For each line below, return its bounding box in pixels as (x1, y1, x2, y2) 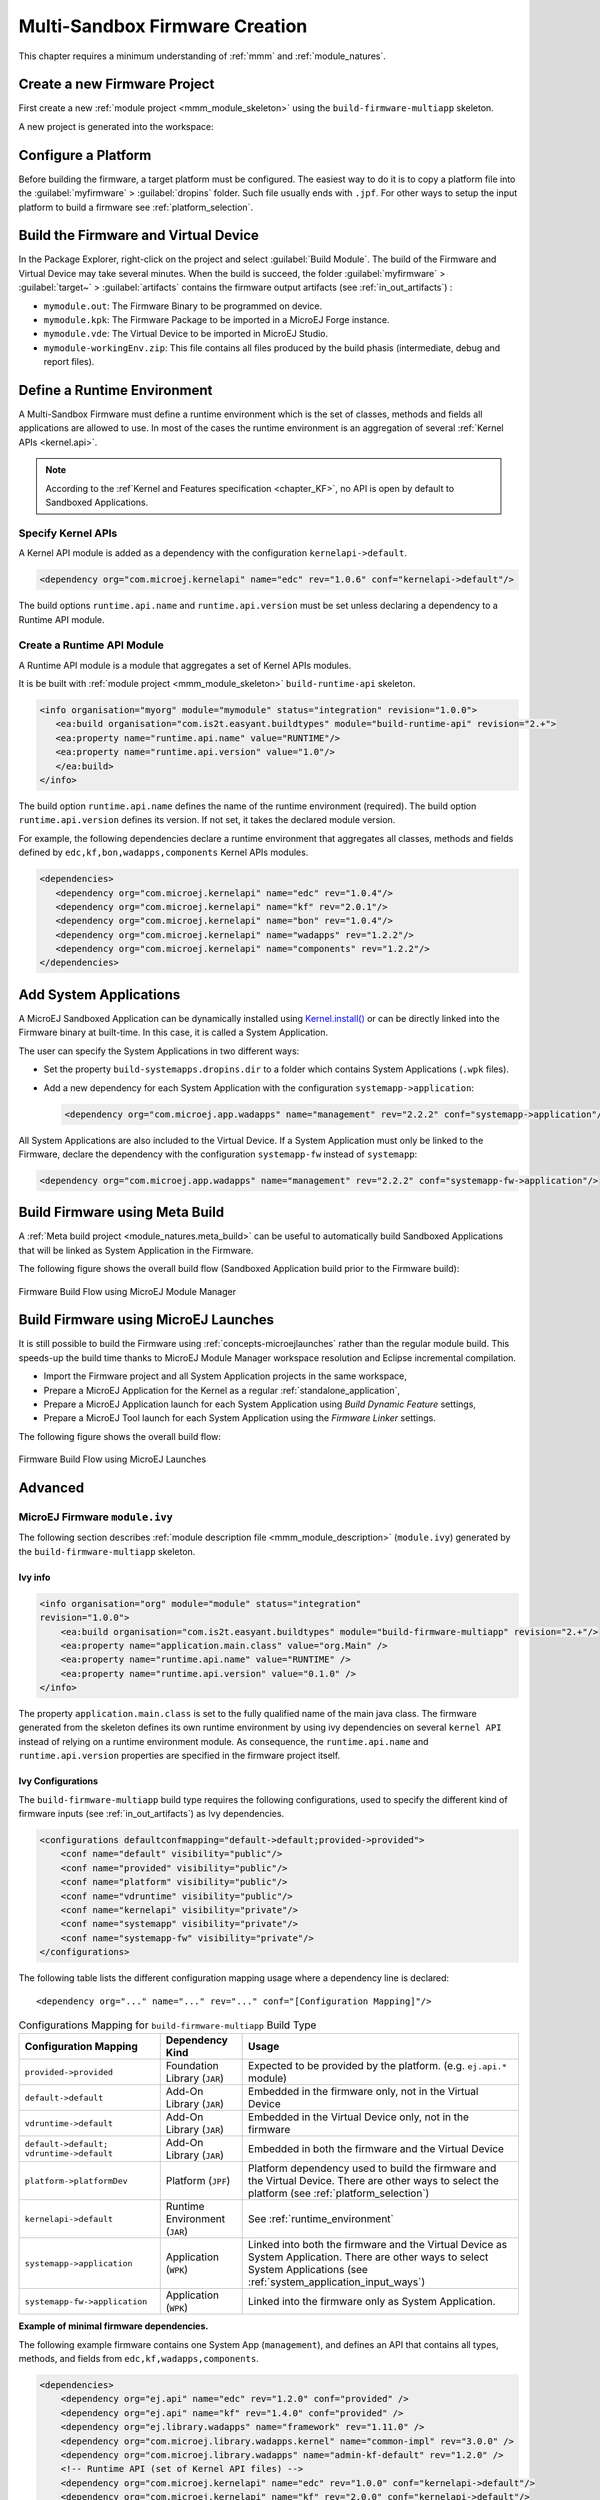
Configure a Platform (18, 146, 152, 164)
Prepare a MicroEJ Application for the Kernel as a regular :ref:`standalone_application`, (43, 1384, 400, 1396)
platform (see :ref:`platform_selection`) (248, 2186, 430, 2200)
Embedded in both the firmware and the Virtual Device (248, 2142, 505, 2156)
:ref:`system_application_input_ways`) (248, 2275, 426, 2289)
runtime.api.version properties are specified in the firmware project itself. (18, 1750, 341, 1762)
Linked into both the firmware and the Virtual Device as (248, 2238, 508, 2252)
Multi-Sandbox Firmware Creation (18, 15, 308, 37)
